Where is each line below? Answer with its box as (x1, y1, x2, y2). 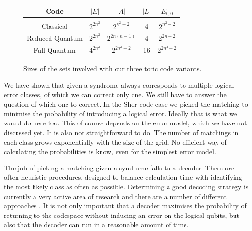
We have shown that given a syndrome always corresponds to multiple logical (4, 79, 234, 90)
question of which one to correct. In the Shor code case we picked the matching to (4, 99, 248, 109)
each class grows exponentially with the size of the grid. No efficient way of (4, 137, 227, 147)
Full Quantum (34, 45, 76, 55)
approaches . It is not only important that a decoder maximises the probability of (4, 200, 247, 211)
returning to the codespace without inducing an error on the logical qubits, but (4, 210, 239, 220)
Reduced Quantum (27, 33, 83, 43)
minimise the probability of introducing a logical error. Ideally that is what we (4, 108, 237, 118)
